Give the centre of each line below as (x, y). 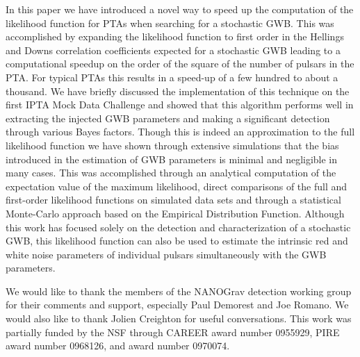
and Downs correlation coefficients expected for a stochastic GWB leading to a (173, 50)
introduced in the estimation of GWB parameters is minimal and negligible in (172, 159)
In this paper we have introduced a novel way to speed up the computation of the (180, 9)
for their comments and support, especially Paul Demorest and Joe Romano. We (177, 305)
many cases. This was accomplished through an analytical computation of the (171, 173)
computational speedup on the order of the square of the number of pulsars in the (180, 64)
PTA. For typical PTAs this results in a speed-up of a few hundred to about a (172, 77)
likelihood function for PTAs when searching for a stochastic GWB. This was (170, 23)
